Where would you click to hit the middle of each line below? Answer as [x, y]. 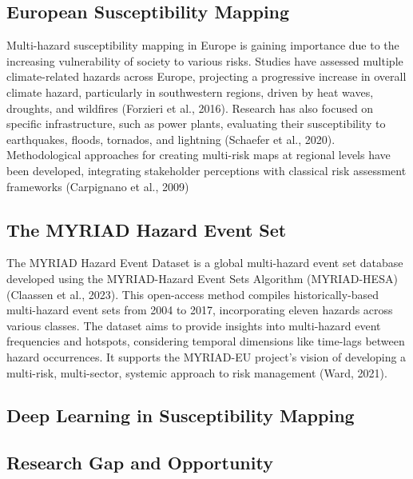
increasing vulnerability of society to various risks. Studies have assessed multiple [205, 60]
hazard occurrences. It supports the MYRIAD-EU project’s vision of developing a [206, 356]
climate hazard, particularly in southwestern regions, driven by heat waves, [190, 92]
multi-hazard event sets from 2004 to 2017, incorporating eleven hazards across [200, 310]
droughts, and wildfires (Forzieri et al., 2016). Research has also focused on [190, 108]
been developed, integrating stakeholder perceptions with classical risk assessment [206, 170]
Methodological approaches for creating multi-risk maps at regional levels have [199, 155]
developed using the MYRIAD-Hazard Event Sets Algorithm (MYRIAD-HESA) [202, 278]
